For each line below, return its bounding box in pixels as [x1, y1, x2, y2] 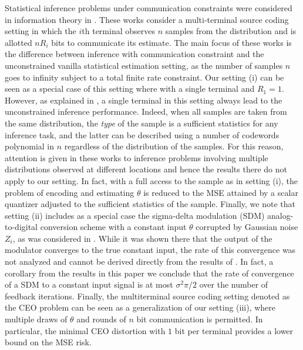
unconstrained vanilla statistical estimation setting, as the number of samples [5, 59, 283, 71]
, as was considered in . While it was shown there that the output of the [12, 232, 272, 244]
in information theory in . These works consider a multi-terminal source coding [5, 13, 289, 25]
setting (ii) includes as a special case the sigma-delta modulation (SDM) [5, 209, 265, 221]
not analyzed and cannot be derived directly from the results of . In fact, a [5, 255, 274, 268]
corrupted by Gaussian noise [196, 221, 298, 233]
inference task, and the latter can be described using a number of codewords [5, 128, 280, 141]
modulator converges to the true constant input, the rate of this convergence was [5, 244, 296, 256]
